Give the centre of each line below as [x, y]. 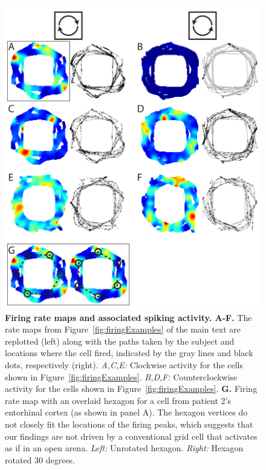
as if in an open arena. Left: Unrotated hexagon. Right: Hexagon [124, 448]
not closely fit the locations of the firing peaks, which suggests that [129, 424]
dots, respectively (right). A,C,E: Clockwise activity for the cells [124, 364]
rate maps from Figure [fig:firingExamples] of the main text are [123, 329]
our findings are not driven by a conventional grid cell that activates [131, 436]
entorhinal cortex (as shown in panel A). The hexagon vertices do [126, 412]
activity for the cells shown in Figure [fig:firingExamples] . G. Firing [131, 389]
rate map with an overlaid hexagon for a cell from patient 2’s [118, 400]
